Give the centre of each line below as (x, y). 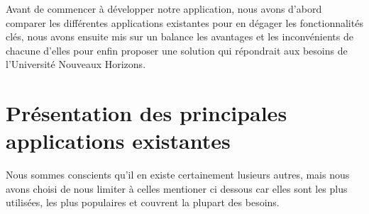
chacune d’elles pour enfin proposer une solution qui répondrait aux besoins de (177, 50)
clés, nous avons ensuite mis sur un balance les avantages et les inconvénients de (180, 36)
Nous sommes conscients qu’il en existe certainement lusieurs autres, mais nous (178, 175)
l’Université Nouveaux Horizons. (76, 64)
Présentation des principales (147, 113)
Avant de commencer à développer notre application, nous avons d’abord (164, 9)
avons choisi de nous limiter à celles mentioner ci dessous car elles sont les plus (177, 188)
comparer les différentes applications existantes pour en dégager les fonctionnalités (184, 22)
